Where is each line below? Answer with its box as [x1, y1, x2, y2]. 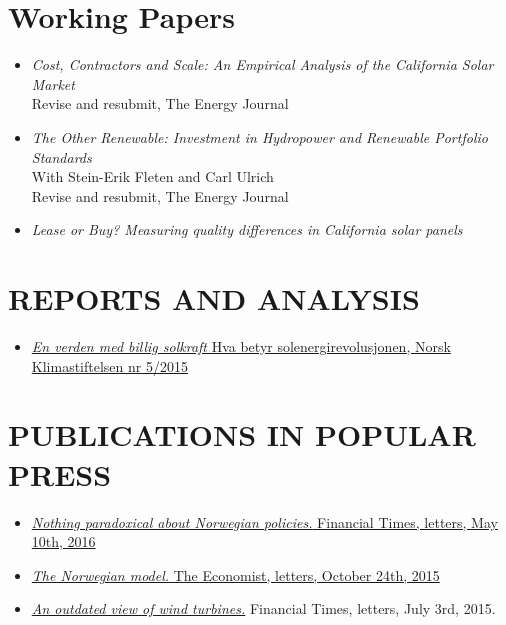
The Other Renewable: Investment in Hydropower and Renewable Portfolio [31, 126, 488, 147]
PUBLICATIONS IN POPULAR [8, 414, 476, 455]
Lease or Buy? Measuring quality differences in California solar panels [31, 219, 463, 240]
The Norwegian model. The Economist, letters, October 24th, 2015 [31, 564, 440, 585]
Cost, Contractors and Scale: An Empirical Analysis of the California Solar [31, 54, 494, 75]
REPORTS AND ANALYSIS [8, 278, 420, 319]
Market [31, 73, 75, 94]
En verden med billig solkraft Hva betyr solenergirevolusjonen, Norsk [31, 336, 451, 356]
